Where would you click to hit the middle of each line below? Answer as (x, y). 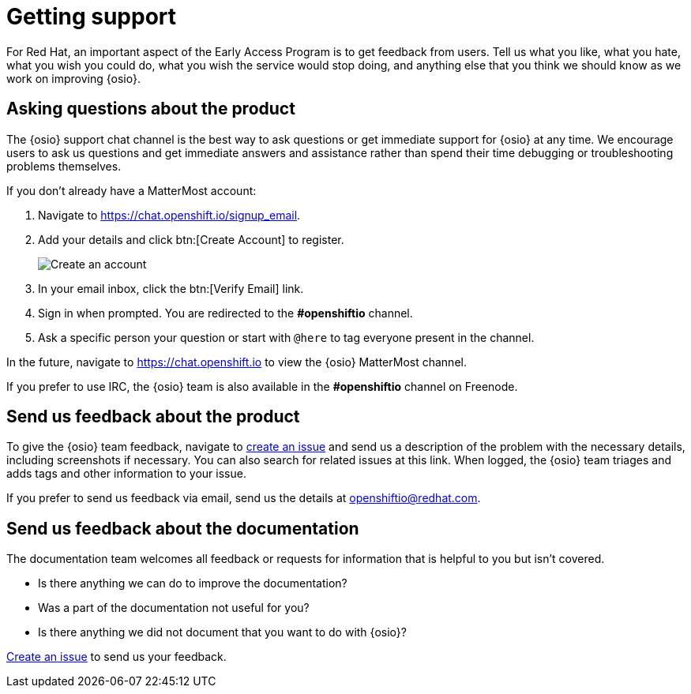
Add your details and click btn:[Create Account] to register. (191, 239)
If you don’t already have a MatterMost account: (131, 190)
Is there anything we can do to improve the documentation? (193, 583)
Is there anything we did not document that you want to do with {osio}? (222, 632)
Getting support (92, 17)
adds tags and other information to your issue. (126, 474)
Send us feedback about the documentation (183, 528)
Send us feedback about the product (153, 417)
